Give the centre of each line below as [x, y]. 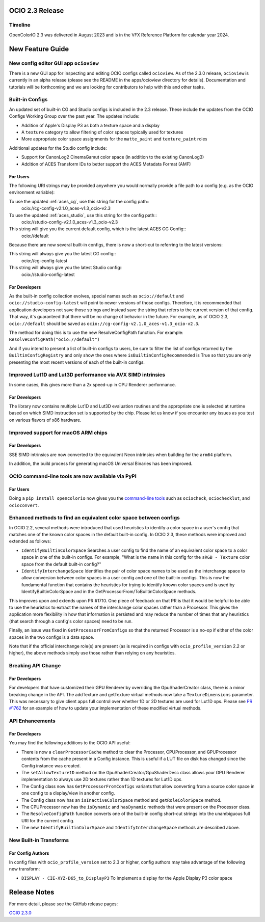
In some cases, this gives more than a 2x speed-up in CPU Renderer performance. [93, 384]
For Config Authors [29, 853]
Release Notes [32, 892]
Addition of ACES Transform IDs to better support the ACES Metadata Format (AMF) [106, 164]
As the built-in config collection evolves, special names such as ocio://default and [96, 296]
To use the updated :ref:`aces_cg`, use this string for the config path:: [79, 201]
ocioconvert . [24, 505]
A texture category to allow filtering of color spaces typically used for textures [102, 132]
